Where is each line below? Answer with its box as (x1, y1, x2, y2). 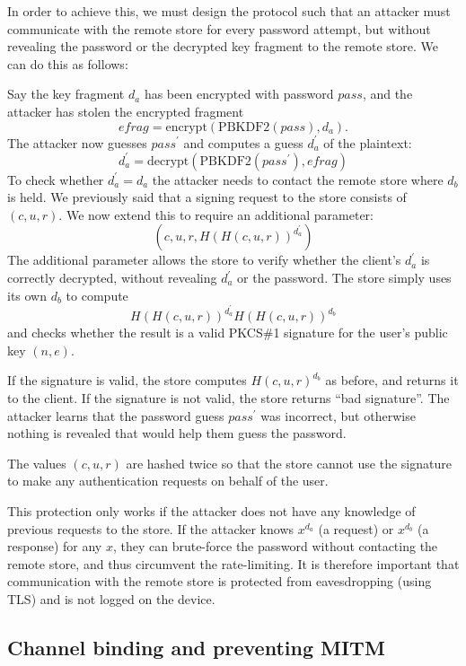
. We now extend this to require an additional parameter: (58, 205, 374, 223)
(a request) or (318, 519, 394, 538)
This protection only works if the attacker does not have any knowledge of (7, 502, 416, 521)
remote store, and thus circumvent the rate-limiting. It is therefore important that (7, 554, 460, 573)
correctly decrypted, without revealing (7, 268, 217, 287)
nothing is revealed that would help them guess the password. (7, 424, 347, 443)
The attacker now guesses (7, 133, 147, 152)
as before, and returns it (325, 371, 459, 390)
